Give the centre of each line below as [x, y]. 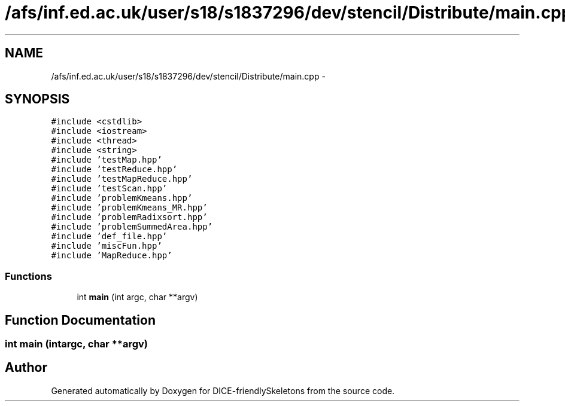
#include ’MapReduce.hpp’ [112, 256]
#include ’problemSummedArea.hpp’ [132, 227]
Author [26, 368]
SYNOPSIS [37, 99]
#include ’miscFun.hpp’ [107, 246]
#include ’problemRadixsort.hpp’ [129, 217]
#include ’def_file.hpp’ [109, 236]
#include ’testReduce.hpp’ [114, 170]
